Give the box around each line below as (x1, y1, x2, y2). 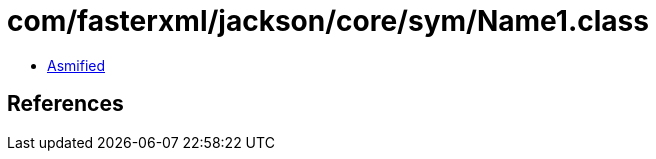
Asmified (47, 56, 106, 74)
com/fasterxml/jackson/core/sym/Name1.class (7, 4, 649, 38)
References (7, 91, 124, 117)
